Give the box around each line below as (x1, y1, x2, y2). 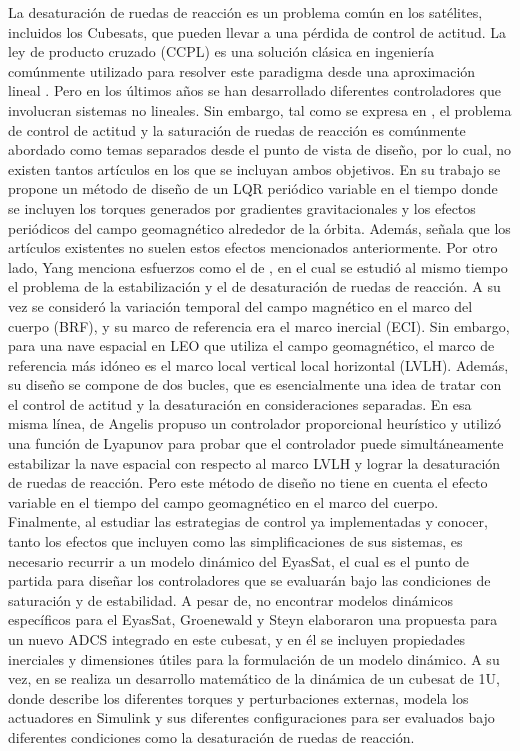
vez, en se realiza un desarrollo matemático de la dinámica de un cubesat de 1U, (8, 668, 500, 689)
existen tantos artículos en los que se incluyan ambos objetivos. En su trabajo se (8, 158, 501, 179)
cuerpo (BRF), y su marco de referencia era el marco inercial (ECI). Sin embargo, (8, 315, 510, 336)
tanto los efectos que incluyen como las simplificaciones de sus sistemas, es (8, 531, 463, 552)
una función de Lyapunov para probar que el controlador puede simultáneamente (8, 433, 504, 454)
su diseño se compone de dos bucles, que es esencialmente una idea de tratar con (8, 374, 502, 395)
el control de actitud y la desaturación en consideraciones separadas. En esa (8, 393, 472, 414)
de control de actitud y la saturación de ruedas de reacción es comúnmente (8, 119, 466, 140)
